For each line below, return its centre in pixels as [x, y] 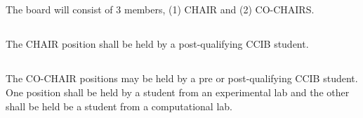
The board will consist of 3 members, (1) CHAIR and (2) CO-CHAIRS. [160, 9]
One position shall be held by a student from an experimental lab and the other [178, 92]
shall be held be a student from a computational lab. [119, 106]
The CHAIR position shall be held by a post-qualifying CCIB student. [157, 44]
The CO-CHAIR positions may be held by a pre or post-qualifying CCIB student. [182, 78]
